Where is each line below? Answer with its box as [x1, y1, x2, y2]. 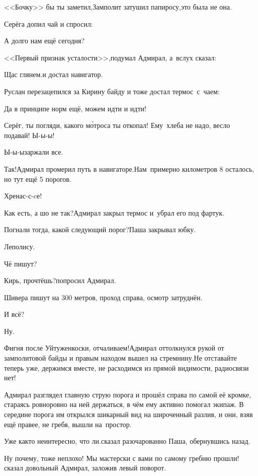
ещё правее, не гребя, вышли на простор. [4, 419, 132, 429]
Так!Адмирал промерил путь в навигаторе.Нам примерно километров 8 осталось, [4, 163, 254, 174]
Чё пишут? [4, 258, 37, 268]
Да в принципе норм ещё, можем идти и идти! [4, 103, 146, 113]
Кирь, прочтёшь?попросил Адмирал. [4, 275, 116, 286]
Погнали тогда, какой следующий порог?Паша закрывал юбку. [4, 224, 196, 235]
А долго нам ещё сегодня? [4, 35, 85, 46]
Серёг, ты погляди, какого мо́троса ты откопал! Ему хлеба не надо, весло [4, 120, 230, 130]
